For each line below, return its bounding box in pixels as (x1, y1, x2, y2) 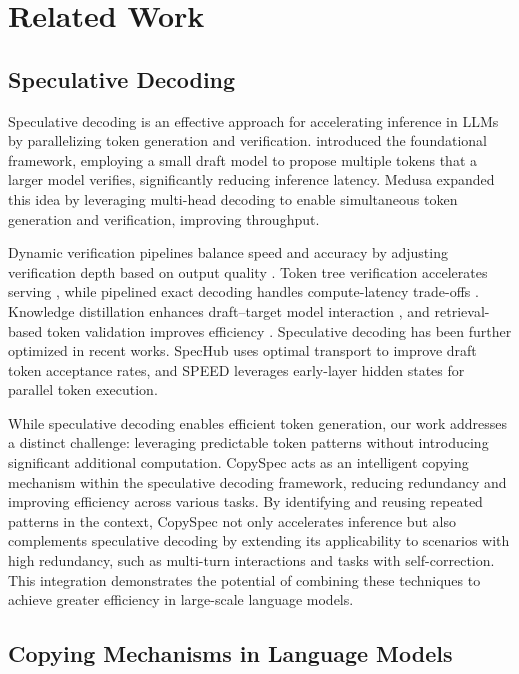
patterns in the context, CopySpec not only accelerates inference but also (8, 510, 456, 531)
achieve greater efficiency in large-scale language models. (8, 589, 354, 610)
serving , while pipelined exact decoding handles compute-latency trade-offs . (8, 281, 479, 302)
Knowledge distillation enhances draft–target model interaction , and (8, 300, 430, 321)
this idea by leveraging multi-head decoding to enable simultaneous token (8, 188, 458, 209)
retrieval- (434, 300, 490, 321)
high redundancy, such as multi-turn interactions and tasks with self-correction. (8, 550, 495, 571)
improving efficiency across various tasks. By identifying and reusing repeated (8, 491, 483, 512)
